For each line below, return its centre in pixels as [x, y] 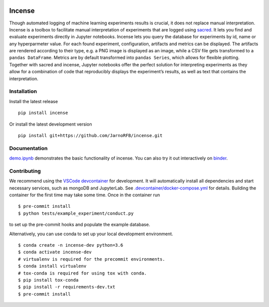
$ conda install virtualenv [52, 266]
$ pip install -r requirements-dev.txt [67, 287]
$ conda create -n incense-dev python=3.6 [71, 245]
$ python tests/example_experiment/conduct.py [76, 213]
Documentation [28, 148]
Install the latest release [34, 101]
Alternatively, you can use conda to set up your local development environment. [91, 234]
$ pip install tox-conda [48, 280]
